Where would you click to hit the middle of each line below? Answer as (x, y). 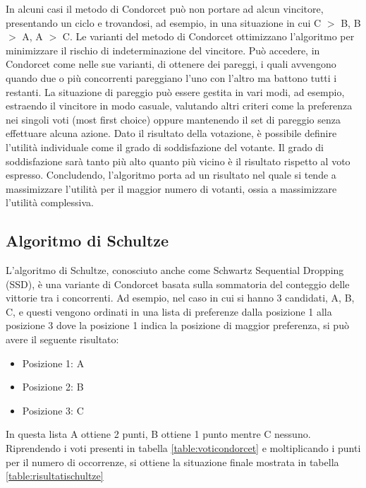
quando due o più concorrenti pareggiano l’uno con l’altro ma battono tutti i (171, 77)
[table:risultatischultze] (55, 476)
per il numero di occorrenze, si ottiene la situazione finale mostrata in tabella (172, 462)
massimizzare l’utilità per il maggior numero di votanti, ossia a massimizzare (171, 188)
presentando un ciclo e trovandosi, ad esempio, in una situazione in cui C (164, 22)
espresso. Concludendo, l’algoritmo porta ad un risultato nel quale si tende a (171, 175)
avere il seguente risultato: (62, 339)
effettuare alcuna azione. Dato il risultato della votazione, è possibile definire (171, 133)
